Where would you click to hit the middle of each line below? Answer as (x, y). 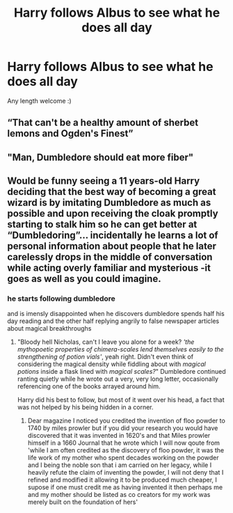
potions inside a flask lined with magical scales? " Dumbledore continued (121, 372)
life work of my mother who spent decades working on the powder (123, 458)
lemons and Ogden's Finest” (70, 134)
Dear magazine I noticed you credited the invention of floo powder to (127, 421)
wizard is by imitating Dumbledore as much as (109, 203)
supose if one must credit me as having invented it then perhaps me (125, 487)
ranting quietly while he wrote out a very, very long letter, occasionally (118, 379)
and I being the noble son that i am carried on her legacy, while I (120, 465)
